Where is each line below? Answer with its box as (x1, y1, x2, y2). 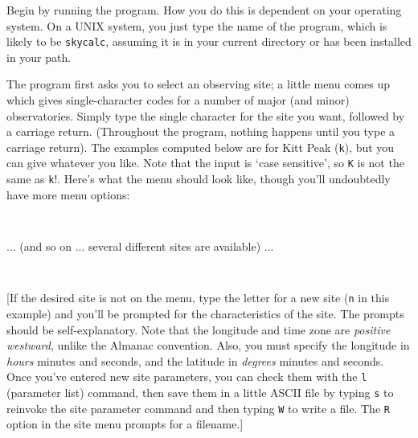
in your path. (6, 48, 72, 65)
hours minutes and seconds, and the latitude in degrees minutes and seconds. (6, 352, 384, 369)
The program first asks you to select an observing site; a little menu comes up (6, 76, 391, 92)
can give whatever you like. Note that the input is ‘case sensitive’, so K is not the (6, 154, 404, 171)
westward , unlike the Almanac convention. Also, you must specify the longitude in (6, 337, 410, 354)
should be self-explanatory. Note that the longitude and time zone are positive (6, 321, 391, 338)
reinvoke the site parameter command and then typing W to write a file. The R (6, 399, 390, 416)
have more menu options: (6, 186, 130, 203)
